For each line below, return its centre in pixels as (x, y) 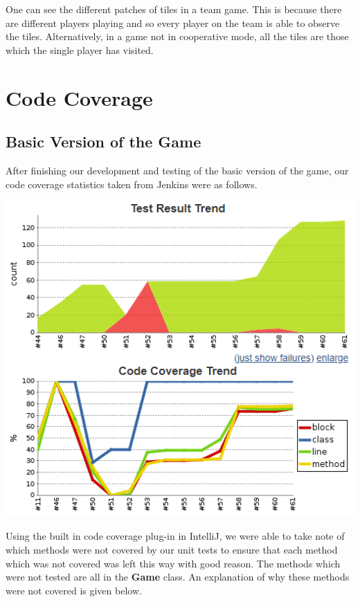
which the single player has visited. (80, 49)
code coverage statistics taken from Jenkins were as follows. (132, 184)
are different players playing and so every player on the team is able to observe (173, 22)
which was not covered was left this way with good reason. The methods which (173, 563)
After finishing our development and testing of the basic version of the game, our (177, 170)
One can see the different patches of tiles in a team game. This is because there (174, 9)
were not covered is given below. (74, 590)
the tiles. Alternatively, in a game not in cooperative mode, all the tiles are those (177, 36)
